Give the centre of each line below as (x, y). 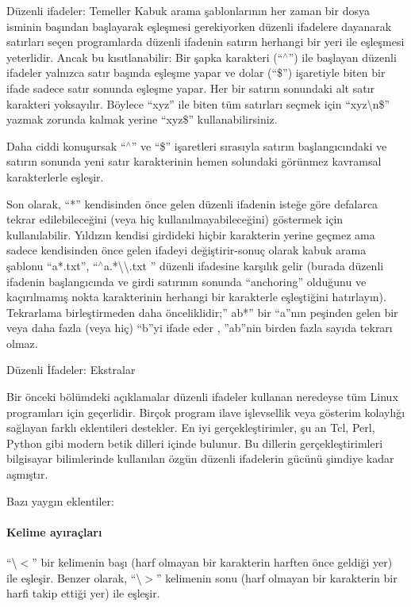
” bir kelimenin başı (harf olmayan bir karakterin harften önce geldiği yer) (212, 562)
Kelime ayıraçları (54, 531)
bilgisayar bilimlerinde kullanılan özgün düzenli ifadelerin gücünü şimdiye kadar (200, 458)
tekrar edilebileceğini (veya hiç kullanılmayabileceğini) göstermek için (175, 219)
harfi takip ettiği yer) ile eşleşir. (83, 593)
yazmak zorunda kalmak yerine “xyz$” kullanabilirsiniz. (142, 119)
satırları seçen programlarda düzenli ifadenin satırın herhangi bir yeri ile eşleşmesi (205, 42)
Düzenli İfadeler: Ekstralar (71, 370)
